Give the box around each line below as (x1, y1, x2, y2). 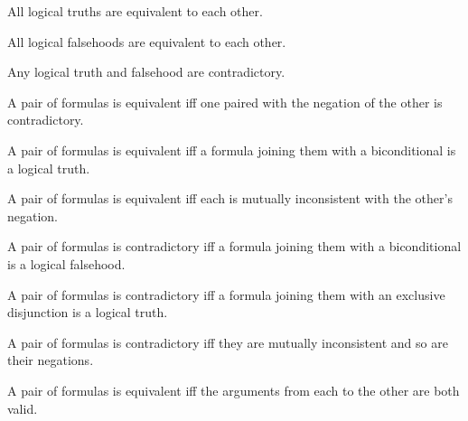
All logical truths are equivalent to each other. (7, 2, 263, 20)
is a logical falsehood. (7, 254, 126, 273)
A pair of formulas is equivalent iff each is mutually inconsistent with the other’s (7, 189, 453, 208)
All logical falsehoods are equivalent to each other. (7, 32, 286, 51)
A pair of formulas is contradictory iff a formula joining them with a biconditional (7, 237, 462, 256)
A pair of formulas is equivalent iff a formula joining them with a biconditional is (7, 140, 456, 159)
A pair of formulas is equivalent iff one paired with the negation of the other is (7, 92, 443, 111)
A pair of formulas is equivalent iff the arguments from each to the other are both (7, 380, 460, 399)
